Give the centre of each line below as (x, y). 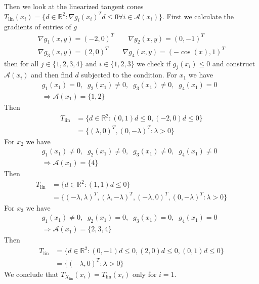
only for (144, 274)
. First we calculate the (198, 16)
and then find (52, 75)
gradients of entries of (38, 27)
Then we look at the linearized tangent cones (74, 6)
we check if (154, 63)
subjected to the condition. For (129, 75)
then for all (21, 63)
